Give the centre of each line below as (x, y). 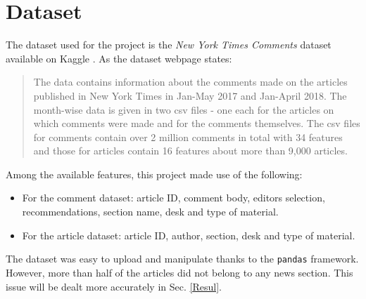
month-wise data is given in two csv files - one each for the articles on (184, 109)
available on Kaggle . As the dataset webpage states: (119, 58)
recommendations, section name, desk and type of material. (150, 212)
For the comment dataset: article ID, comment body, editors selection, (173, 198)
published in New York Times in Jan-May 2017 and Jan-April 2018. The (190, 95)
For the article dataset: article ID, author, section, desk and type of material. (189, 235)
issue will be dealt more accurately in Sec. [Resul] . (114, 286)
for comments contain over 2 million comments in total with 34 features (188, 137)
